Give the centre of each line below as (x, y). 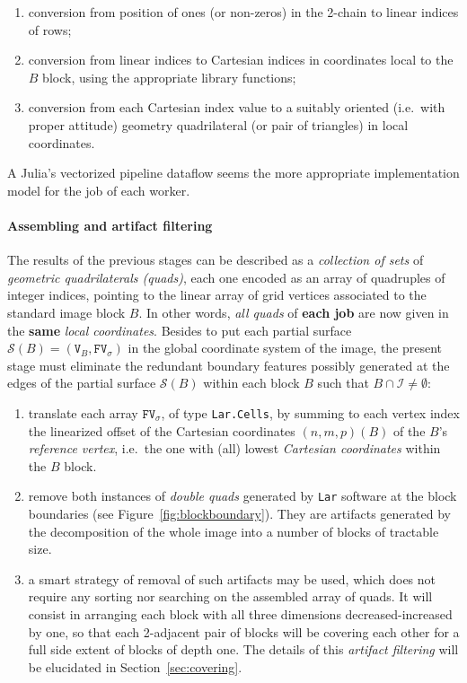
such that (343, 383)
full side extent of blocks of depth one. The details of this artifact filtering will (243, 649)
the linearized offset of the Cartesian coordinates (162, 430)
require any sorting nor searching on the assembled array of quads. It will (230, 596)
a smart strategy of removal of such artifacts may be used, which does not (232, 578)
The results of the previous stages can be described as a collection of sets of (216, 260)
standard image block (66, 312)
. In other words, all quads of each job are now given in (294, 312)
